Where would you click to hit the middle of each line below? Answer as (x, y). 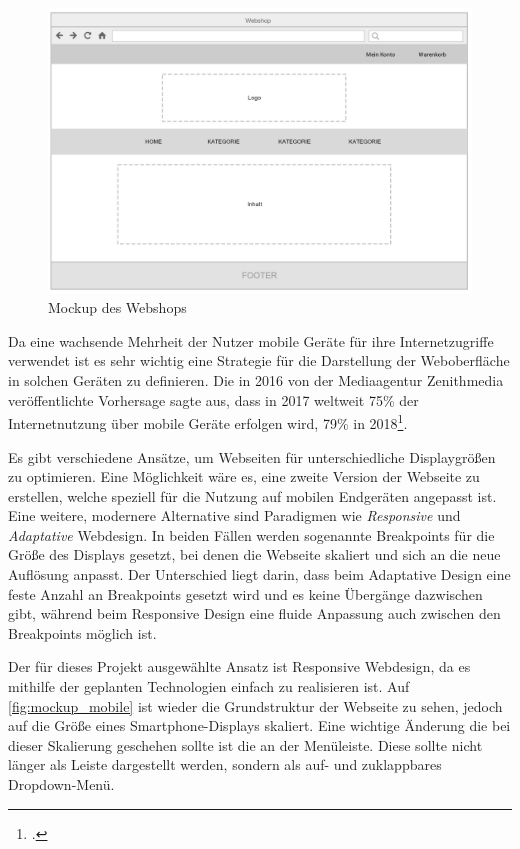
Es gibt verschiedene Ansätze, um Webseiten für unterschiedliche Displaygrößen (252, 456)
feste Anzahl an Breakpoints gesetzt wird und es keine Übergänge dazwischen (245, 593)
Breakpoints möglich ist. (82, 632)
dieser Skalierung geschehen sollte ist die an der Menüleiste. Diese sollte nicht (245, 744)
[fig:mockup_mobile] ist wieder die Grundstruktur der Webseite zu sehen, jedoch (255, 705)
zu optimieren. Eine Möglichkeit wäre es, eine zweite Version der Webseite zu (244, 476)
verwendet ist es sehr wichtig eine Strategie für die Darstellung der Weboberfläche (259, 360)
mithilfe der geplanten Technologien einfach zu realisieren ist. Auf (209, 686)
